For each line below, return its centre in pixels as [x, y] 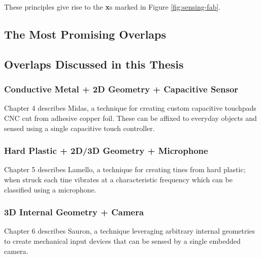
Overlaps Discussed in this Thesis [94, 64]
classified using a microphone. [50, 189]
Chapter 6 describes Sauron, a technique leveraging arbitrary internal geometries [130, 231]
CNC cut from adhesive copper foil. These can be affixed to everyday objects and [130, 118]
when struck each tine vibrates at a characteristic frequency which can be [118, 179]
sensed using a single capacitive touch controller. [79, 128]
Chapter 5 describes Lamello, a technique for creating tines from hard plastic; [125, 169]
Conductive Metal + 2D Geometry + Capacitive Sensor [121, 89]
